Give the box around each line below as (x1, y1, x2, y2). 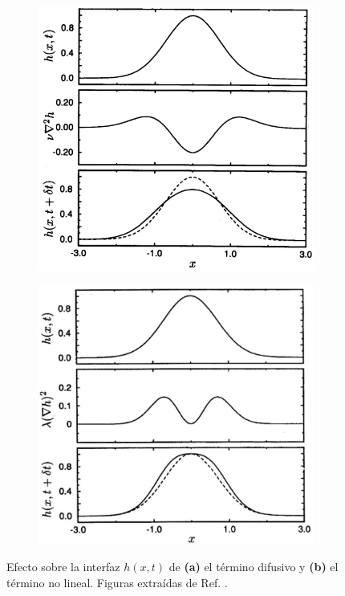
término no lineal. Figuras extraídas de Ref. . (6, 574, 228, 590)
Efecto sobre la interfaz (6, 558, 120, 575)
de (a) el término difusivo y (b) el (168, 558, 339, 575)
